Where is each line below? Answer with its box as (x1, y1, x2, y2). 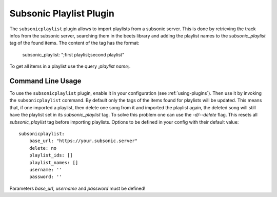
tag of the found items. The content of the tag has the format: (9, 40, 140, 46)
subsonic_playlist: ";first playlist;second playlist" (22, 51, 125, 57)
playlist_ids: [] (29, 152, 73, 159)
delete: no (29, 145, 57, 151)
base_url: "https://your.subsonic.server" (29, 138, 138, 144)
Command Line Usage (9, 76, 82, 85)
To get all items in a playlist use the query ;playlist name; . (9, 63, 131, 69)
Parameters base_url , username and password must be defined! (9, 185, 146, 191)
